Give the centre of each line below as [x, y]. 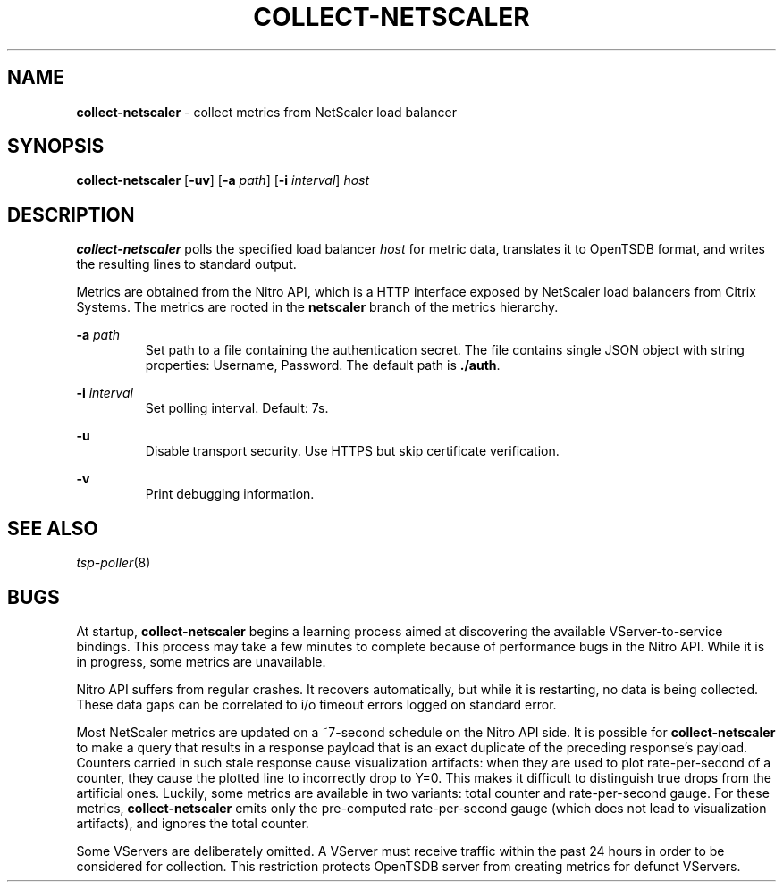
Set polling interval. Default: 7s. [237, 408]
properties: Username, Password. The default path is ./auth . [323, 365]
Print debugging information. [230, 494]
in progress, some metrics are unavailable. [201, 661]
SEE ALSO [53, 528]
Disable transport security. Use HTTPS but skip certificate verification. [352, 451]
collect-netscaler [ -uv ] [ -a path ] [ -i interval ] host [223, 180]
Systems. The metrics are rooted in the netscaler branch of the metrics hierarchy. [317, 307]
